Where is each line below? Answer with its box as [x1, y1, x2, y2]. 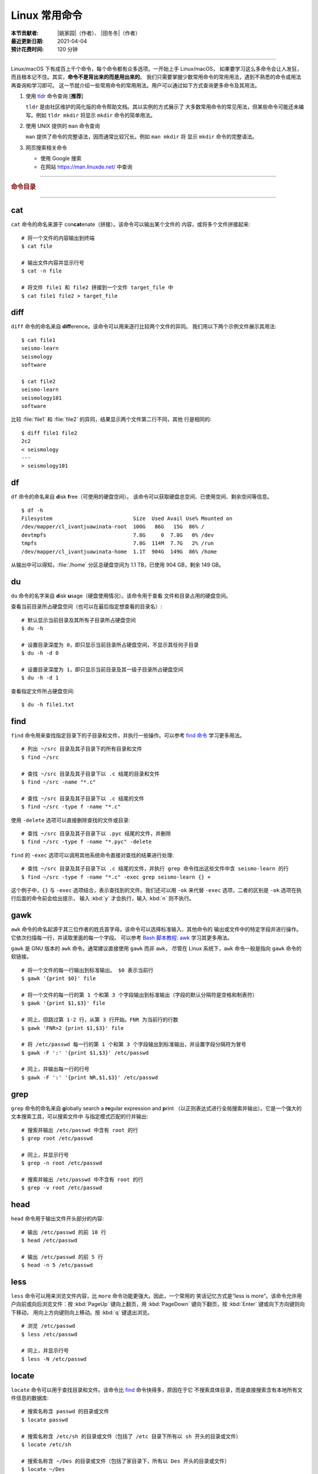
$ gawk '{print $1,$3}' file [21, 1000, 105, 1006]
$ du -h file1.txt [21, 702, 75, 708]
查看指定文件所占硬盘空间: [11, 687, 75, 695]
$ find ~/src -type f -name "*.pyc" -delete [21, 838, 153, 845]
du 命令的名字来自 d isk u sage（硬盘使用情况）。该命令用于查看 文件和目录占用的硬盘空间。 [11, 592, 231, 599]
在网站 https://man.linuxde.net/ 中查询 [40, 163, 132, 170]
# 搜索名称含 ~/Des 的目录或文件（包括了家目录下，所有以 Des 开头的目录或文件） [21, 1457, 230, 1465]
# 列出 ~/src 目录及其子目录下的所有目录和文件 [21, 746, 143, 752]
